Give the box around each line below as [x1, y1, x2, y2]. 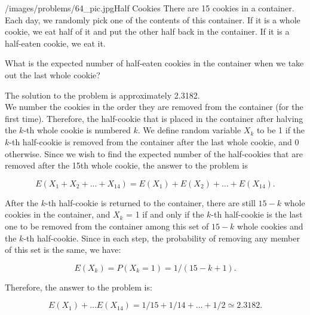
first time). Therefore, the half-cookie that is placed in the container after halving [5, 112, 303, 124]
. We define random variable [137, 124, 241, 136]
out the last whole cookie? [5, 68, 100, 81]
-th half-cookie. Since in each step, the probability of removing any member [23, 231, 300, 244]
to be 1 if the [256, 124, 305, 136]
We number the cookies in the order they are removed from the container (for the [5, 100, 303, 113]
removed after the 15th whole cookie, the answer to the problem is [5, 159, 248, 172]
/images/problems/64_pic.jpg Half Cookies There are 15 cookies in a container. [5, 2, 294, 14]
